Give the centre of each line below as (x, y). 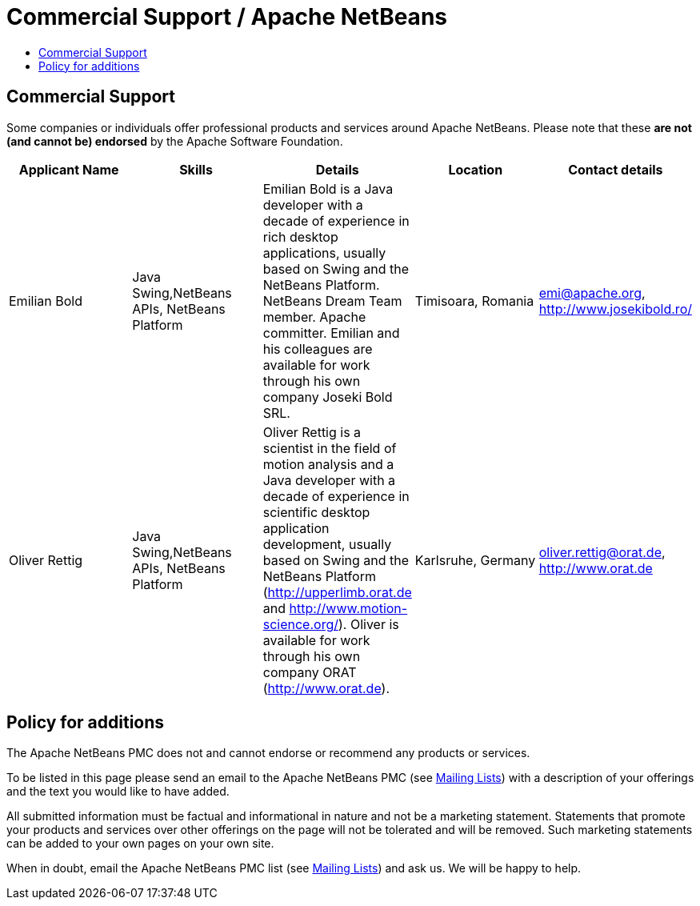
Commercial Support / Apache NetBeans (227, 17)
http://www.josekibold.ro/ (615, 309)
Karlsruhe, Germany (475, 560)
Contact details (616, 169)
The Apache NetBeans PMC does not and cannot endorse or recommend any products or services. (268, 753)
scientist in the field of (330, 448)
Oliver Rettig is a (312, 432)
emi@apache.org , (592, 293)
